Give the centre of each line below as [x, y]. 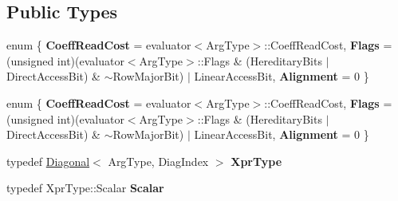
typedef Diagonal [48, 161]
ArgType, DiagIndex [158, 161]
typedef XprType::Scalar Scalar [85, 188]
